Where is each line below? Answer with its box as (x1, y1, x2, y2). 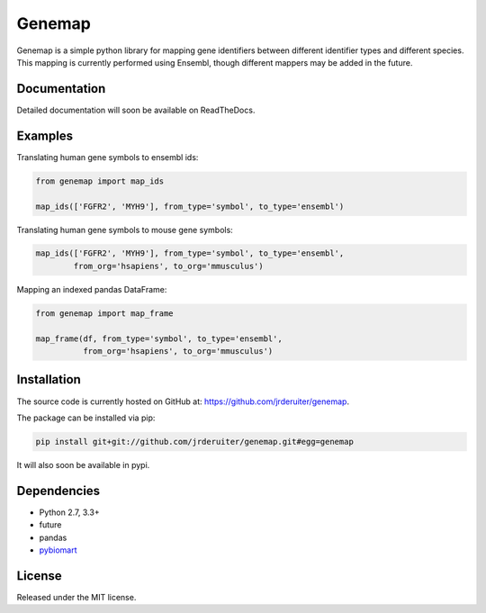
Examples (16, 128, 74, 143)
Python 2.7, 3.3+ (39, 507, 100, 518)
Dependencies (16, 482, 101, 499)
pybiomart (39, 545, 77, 555)
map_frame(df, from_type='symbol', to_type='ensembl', (35, 333, 283, 344)
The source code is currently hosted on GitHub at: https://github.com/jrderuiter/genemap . (16, 396, 350, 407)
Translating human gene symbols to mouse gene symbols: (16, 224, 233, 235)
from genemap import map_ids (35, 176, 165, 186)
